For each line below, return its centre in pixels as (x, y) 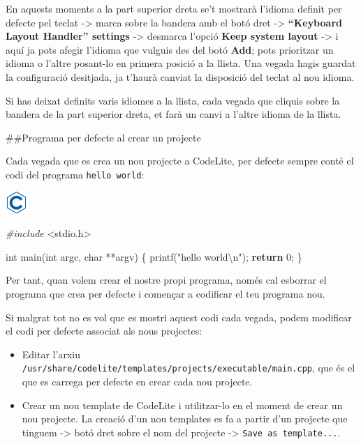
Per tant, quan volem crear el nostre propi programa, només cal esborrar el (166, 280)
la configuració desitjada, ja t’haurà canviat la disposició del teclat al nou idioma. (180, 76)
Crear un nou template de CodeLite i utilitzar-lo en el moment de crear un (182, 405)
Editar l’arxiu (51, 354)
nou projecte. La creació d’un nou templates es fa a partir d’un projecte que (185, 419)
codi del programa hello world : (75, 174)
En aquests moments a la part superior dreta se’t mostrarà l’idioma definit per (174, 8)
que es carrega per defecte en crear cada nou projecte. (137, 381)
